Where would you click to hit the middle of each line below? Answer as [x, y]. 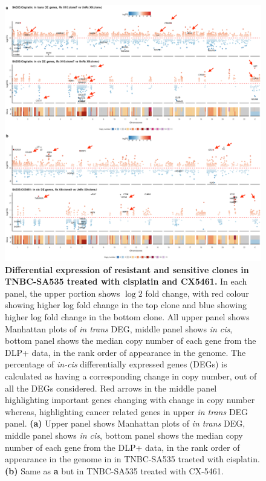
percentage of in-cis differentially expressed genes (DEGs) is [116, 364]
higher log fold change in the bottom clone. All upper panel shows [127, 316]
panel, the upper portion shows [63, 293]
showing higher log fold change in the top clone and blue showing [126, 305]
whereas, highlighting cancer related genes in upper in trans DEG [127, 411]
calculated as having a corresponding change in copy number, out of [131, 376]
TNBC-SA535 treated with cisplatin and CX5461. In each [126, 281]
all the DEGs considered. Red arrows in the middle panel [111, 388]
